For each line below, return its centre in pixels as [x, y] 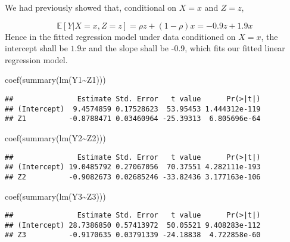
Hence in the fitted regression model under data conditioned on [120, 36]
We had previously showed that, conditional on [91, 7]
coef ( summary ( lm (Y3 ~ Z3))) [55, 196]
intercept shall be [36, 48]
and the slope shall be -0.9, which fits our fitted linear [187, 48]
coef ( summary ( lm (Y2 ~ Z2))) [55, 137]
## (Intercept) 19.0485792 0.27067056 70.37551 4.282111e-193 [133, 167]
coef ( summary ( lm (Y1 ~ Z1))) [55, 80]
